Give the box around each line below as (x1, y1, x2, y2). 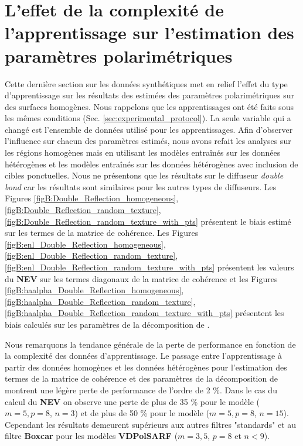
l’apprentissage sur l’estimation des (5, 20, 294, 44)
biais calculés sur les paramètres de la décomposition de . (5, 318, 210, 330)
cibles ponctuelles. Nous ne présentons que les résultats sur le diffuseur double (5, 169, 284, 181)
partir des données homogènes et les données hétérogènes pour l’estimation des (5, 361, 287, 373)
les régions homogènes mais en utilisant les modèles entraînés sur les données (5, 146, 281, 159)
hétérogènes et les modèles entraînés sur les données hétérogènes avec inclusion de (5, 157, 298, 170)
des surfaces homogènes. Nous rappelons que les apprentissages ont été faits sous (5, 100, 294, 112)
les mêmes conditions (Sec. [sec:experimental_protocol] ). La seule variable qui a (5, 112, 291, 124)
